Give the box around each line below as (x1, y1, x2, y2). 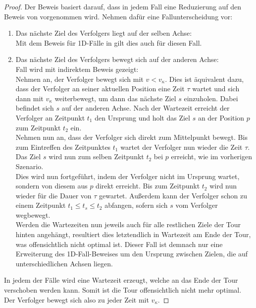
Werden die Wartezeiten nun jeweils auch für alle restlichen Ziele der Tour (15, 219, 241, 230)
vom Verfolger (175, 200, 218, 210)
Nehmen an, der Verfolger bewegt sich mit (15, 73, 144, 84)
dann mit (15, 93, 44, 103)
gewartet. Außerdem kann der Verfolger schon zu (99, 190, 247, 200)
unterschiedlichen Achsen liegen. (15, 258, 113, 268)
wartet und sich (192, 83, 240, 94)
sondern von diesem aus (15, 181, 88, 191)
